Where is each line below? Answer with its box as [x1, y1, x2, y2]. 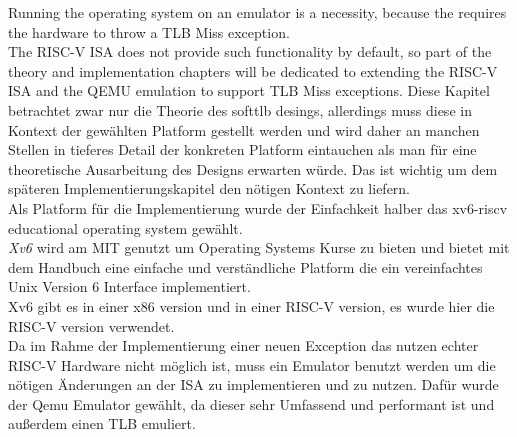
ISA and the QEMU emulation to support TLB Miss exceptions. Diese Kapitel [8, 80, 490, 101]
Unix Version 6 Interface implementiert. [8, 276, 251, 297]
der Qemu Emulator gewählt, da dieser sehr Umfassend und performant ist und [8, 393, 495, 414]
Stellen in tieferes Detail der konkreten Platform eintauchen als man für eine [8, 139, 477, 160]
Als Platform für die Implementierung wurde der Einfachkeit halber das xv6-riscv [8, 197, 508, 218]
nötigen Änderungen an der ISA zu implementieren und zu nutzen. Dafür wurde [8, 374, 499, 395]
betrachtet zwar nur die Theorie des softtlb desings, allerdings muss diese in [8, 99, 472, 120]
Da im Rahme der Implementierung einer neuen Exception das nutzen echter [8, 335, 479, 356]
